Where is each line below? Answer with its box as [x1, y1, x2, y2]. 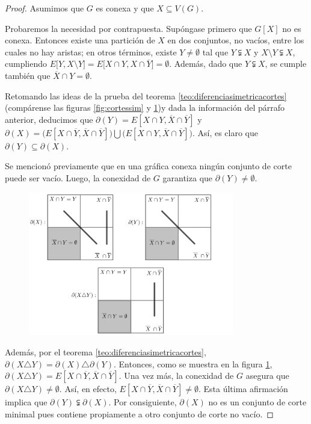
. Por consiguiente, [108, 396, 177, 408]
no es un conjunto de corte [208, 396, 307, 408]
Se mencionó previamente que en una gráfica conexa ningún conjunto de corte [5, 160, 292, 172]
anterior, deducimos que [5, 113, 93, 125]
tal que [202, 45, 229, 58]
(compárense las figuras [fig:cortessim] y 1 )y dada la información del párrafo [5, 101, 285, 114]
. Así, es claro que [192, 126, 259, 139]
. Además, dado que [169, 57, 242, 70]
